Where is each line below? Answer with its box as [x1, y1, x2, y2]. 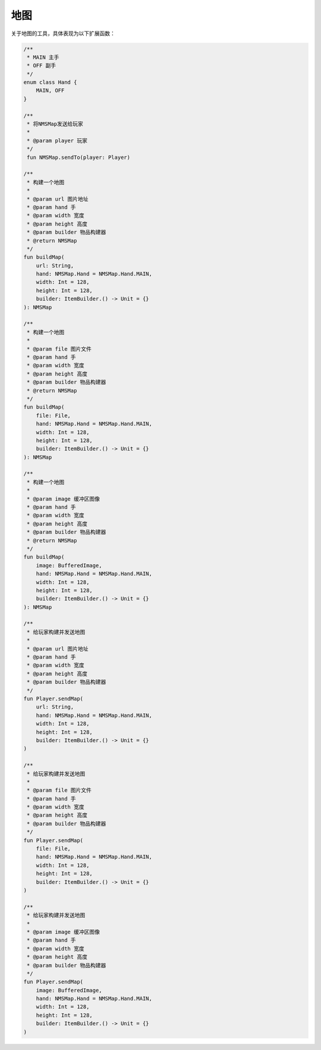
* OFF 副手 [27, 62, 56, 69]
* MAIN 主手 [27, 54, 59, 61]
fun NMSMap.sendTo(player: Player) [27, 154, 131, 161]
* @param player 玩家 [27, 137, 87, 144]
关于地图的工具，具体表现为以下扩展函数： [11, 30, 115, 37]
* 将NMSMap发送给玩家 [27, 121, 83, 127]
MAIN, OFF [36, 87, 65, 94]
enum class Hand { [23, 79, 77, 86]
